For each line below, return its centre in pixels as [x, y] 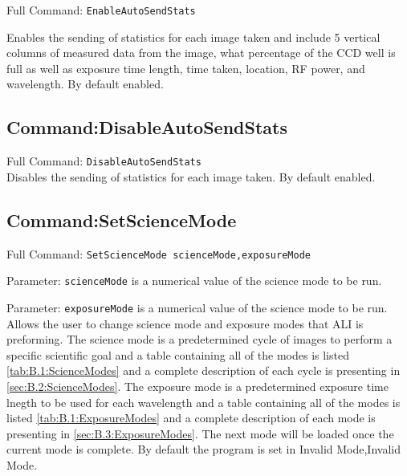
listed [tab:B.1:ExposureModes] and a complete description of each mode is [191, 418]
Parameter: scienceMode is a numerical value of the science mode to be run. [194, 281]
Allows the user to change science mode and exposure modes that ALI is [185, 323]
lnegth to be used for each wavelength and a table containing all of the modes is [203, 402]
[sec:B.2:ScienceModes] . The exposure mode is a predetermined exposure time [197, 386]
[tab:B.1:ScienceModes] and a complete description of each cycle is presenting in [203, 370]
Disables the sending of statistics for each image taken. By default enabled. [191, 176]
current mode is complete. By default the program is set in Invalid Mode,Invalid [203, 449]
